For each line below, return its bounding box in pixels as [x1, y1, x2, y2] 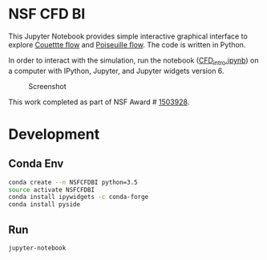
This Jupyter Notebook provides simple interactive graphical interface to [8, 31, 249, 41]
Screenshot [28, 81, 67, 91]
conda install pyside [8, 201, 81, 209]
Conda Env [8, 157, 64, 171]
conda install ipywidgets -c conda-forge [8, 193, 149, 201]
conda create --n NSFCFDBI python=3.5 [8, 178, 138, 186]
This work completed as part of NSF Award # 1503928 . [8, 97, 190, 107]
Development [8, 125, 100, 143]
